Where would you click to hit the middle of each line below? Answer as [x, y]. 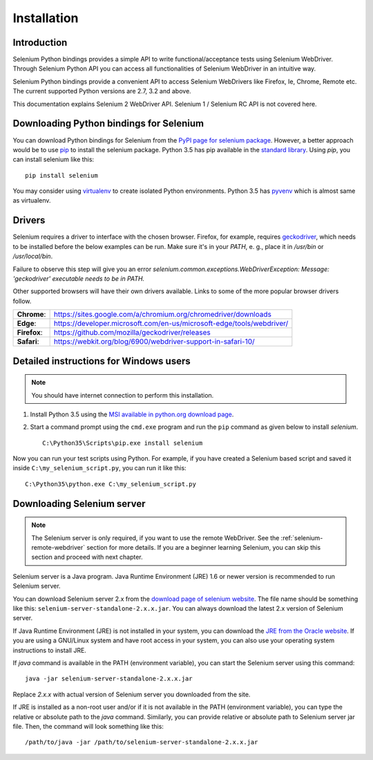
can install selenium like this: [54, 160]
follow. [22, 301]
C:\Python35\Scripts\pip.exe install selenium [123, 443]
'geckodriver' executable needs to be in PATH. [79, 278]
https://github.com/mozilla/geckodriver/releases [132, 333]
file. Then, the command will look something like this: [88, 726]
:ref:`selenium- [302, 538]
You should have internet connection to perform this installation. [123, 395]
